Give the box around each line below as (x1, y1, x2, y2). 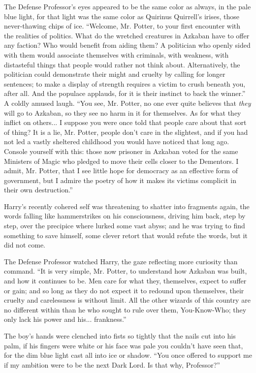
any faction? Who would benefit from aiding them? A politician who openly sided (4, 40, 251, 50)
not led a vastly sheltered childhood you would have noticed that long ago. (4, 136, 229, 147)
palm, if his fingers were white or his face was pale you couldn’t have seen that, (4, 340, 243, 350)
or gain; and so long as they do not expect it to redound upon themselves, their (4, 285, 244, 295)
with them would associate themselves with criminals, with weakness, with (4, 49, 229, 60)
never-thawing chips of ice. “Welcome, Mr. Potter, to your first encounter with (4, 21, 241, 31)
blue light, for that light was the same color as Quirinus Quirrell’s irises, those (4, 11, 240, 21)
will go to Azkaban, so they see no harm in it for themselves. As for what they (4, 107, 241, 118)
